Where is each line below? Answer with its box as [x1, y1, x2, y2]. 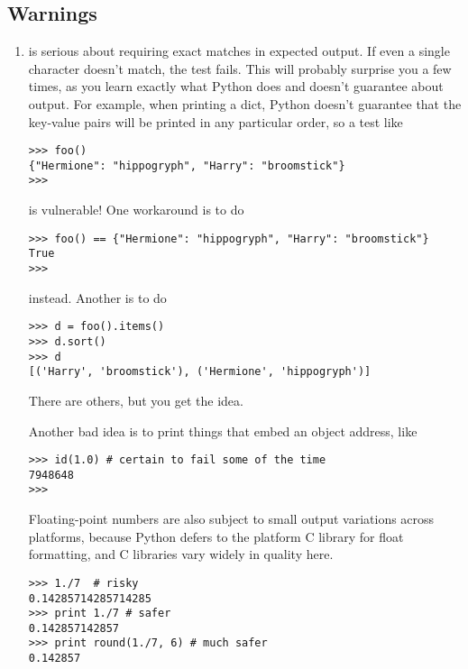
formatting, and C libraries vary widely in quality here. [28, 545, 334, 564]
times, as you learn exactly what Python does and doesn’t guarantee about [28, 77, 444, 96]
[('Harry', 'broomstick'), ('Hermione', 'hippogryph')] [28, 365, 372, 379]
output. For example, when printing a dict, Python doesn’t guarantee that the [28, 94, 462, 113]
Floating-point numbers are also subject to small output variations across [28, 509, 435, 528]
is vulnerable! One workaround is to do [28, 200, 244, 219]
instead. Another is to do [28, 288, 167, 307]
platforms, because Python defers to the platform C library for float [28, 527, 404, 545]
